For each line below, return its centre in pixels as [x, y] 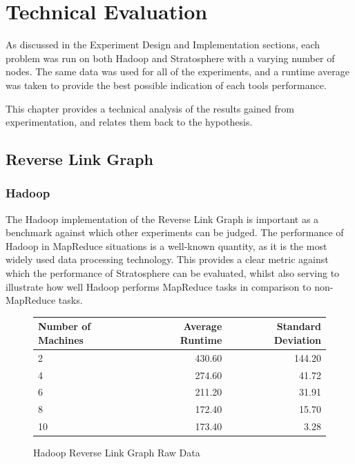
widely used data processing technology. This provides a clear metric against [167, 259]
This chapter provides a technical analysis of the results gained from [150, 108]
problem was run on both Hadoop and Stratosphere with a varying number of [170, 58]
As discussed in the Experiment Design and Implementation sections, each [163, 45]
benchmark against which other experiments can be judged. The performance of [175, 232]
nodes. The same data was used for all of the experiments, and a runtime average [177, 71]
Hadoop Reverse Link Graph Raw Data [117, 453]
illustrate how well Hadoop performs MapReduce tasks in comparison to [159, 286]
